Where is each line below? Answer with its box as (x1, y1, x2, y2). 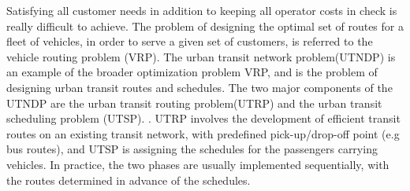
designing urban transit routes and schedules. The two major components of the (6, 79, 393, 95)
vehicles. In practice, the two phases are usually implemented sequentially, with (6, 156, 389, 172)
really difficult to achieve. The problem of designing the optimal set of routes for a (6, 17, 404, 34)
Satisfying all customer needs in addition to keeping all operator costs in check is (6, 2, 397, 18)
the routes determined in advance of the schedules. (6, 171, 251, 188)
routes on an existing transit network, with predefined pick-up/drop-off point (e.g (6, 125, 400, 141)
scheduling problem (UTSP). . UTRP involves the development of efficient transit (6, 110, 401, 127)
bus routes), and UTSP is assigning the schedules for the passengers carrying (6, 141, 378, 157)
